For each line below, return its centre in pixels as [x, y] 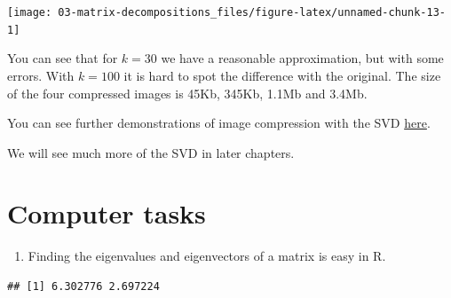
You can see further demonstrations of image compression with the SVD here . [219, 123]
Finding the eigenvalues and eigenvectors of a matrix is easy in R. [207, 256]
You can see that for [63, 58]
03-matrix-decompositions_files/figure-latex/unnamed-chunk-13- [252, 12]
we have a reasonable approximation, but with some [302, 58]
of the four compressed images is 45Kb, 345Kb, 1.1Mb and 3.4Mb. [187, 93]
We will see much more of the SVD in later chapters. [151, 152]
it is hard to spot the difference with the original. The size [282, 75]
